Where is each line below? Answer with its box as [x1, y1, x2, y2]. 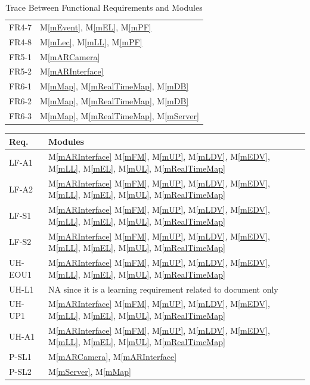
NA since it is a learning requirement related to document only [48, 282, 278, 295]
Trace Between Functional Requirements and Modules [5, 1, 203, 13]
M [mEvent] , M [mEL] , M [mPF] [40, 20, 151, 33]
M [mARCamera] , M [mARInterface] [48, 350, 177, 363]
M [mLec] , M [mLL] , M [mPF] [40, 35, 142, 48]
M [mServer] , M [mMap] [48, 365, 131, 378]
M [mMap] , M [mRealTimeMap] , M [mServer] [40, 109, 199, 122]
